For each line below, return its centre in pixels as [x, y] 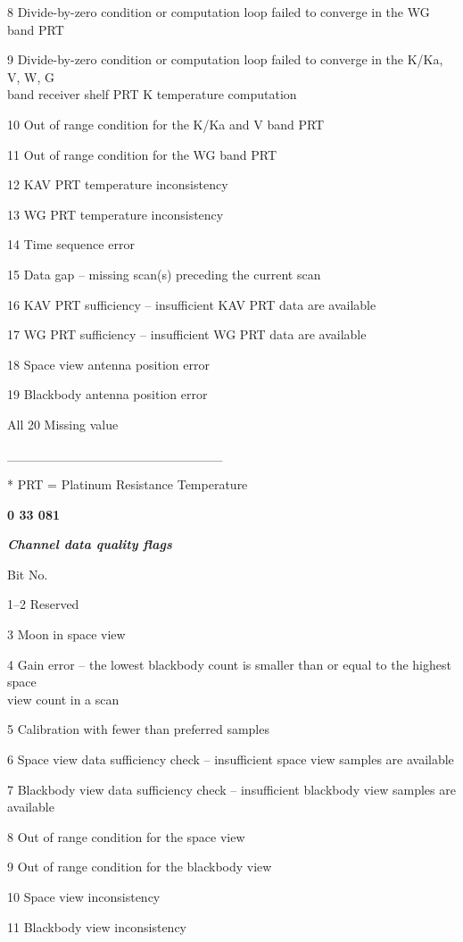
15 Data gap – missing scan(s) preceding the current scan [164, 274]
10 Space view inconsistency [84, 896]
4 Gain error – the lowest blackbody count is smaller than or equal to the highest [229, 664]
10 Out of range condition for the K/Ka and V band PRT [166, 124]
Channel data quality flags [90, 544]
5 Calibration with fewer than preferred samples [138, 729]
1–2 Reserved [43, 604]
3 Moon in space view [66, 634]
